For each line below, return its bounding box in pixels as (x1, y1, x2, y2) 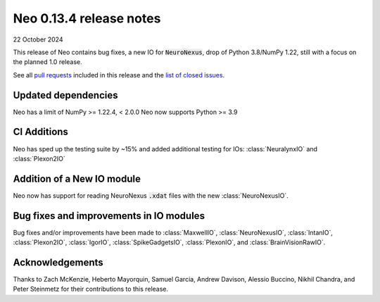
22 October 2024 (13, 35, 63, 44)
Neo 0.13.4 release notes (13, 11, 161, 26)
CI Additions (13, 126, 68, 138)
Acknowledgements (13, 256, 103, 268)
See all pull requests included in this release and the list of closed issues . (13, 70, 225, 79)
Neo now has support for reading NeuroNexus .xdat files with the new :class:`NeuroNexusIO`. (13, 191, 289, 200)
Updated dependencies (13, 89, 118, 101)
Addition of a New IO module (13, 172, 141, 184)
